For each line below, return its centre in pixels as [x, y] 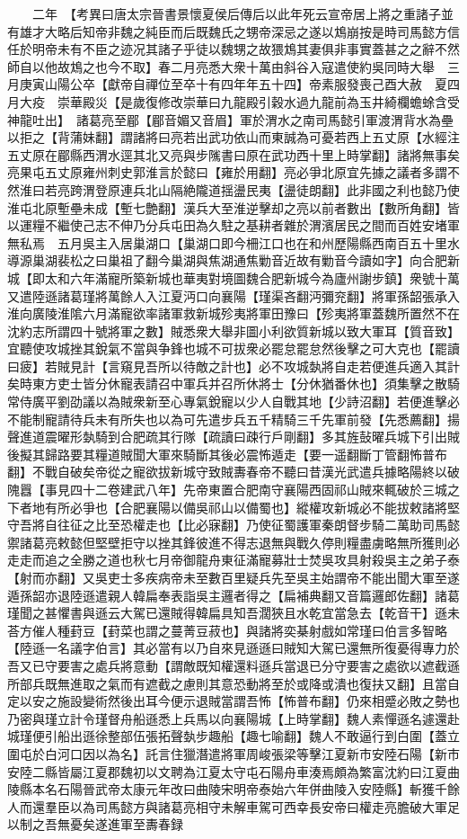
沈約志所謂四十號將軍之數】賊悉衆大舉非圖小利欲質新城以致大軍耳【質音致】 [233, 330]
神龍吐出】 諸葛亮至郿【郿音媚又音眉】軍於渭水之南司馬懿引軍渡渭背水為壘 [230, 119]
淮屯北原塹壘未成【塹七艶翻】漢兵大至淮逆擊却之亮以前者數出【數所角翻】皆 [233, 207]
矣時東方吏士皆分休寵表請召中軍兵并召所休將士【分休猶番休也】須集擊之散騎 [233, 384]
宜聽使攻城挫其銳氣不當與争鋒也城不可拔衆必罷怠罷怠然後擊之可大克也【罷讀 [233, 348]
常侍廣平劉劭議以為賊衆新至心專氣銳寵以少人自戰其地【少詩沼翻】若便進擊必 [233, 402]
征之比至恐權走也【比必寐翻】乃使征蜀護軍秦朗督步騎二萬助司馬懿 [264, 525]
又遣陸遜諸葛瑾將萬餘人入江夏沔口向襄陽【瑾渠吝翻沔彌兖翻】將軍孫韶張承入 [233, 295]
